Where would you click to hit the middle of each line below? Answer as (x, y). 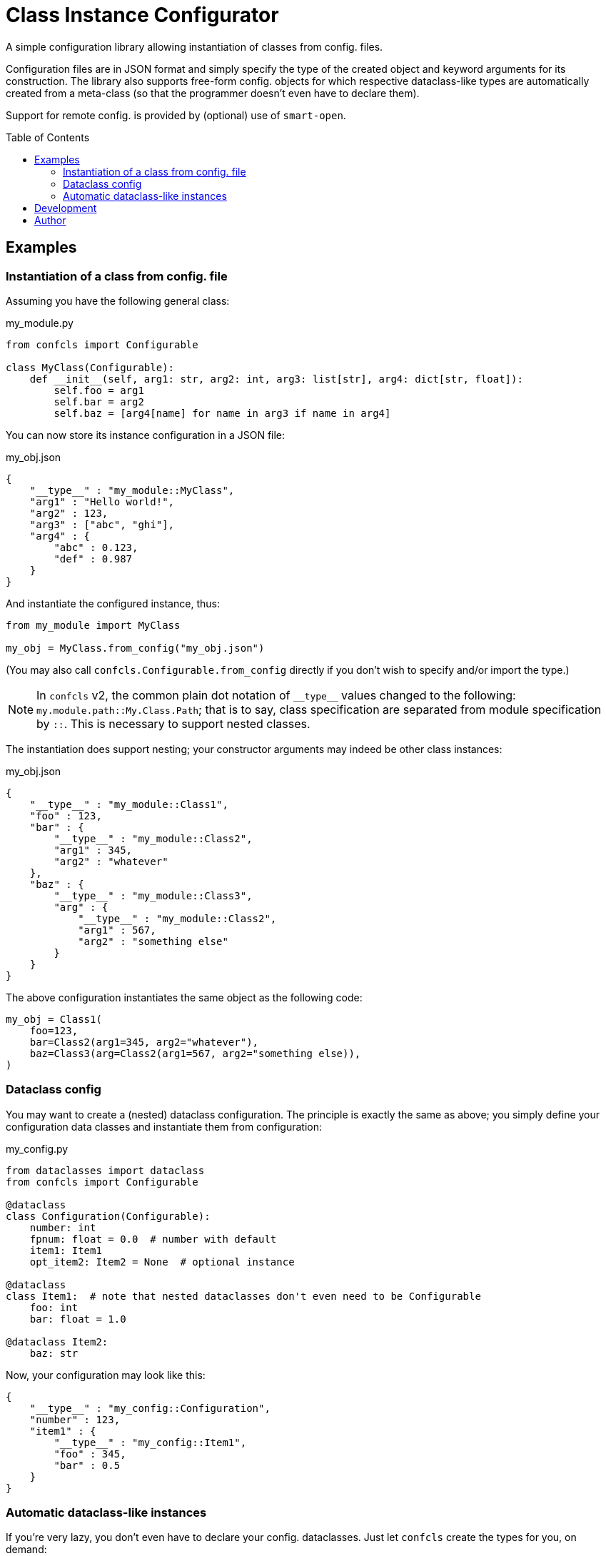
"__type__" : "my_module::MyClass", (132, 490)
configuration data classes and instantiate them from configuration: (164, 1126)
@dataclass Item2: (57, 1342)
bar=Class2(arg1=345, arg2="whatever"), (144, 1042)
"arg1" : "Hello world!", (102, 501)
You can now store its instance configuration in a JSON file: (146, 435)
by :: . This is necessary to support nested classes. (173, 723)
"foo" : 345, (90, 1454)
